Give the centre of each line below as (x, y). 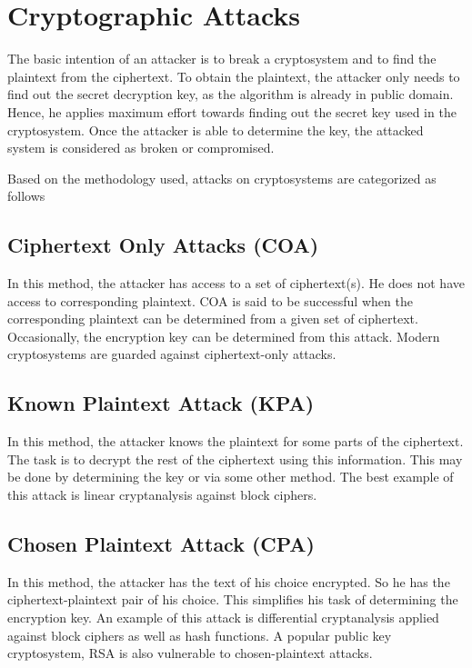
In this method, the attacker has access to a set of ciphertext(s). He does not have (236, 283)
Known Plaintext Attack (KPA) (161, 403)
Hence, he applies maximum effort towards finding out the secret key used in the (232, 111)
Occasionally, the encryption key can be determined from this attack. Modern (224, 336)
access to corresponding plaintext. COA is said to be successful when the (210, 300)
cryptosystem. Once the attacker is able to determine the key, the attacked (216, 130)
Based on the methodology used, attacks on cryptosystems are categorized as (222, 178)
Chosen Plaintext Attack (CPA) (161, 544)
